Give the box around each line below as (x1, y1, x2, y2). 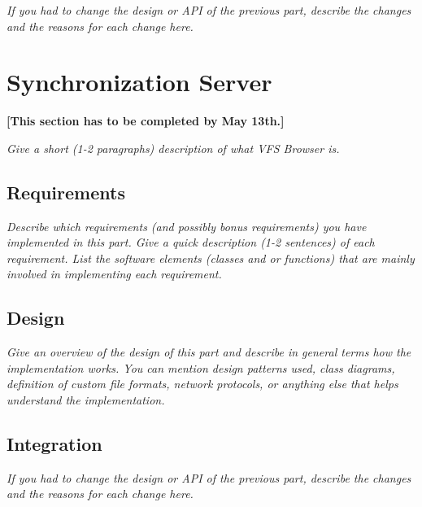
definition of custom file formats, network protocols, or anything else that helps (7, 375, 398, 392)
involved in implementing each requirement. (7, 265, 222, 282)
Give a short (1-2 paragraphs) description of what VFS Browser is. (7, 139, 340, 156)
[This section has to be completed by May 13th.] (7, 112, 285, 129)
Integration (7, 431, 102, 457)
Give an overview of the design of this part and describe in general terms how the (7, 343, 411, 361)
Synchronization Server (7, 65, 272, 98)
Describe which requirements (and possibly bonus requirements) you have (7, 217, 367, 234)
